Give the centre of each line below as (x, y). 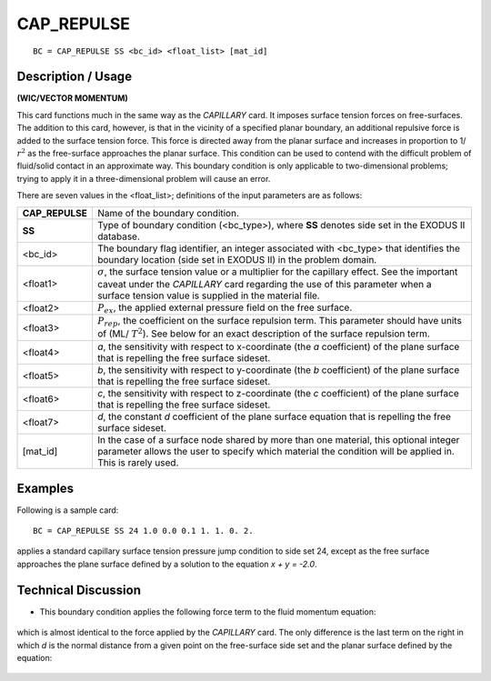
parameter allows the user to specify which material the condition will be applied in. (276, 452)
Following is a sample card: (68, 510)
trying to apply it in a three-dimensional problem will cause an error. (144, 178)
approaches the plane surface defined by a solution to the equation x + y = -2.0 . (167, 564)
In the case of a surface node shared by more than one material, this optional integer (278, 440)
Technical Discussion (79, 590)
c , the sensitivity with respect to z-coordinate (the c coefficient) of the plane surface (278, 394)
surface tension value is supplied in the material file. (208, 295)
